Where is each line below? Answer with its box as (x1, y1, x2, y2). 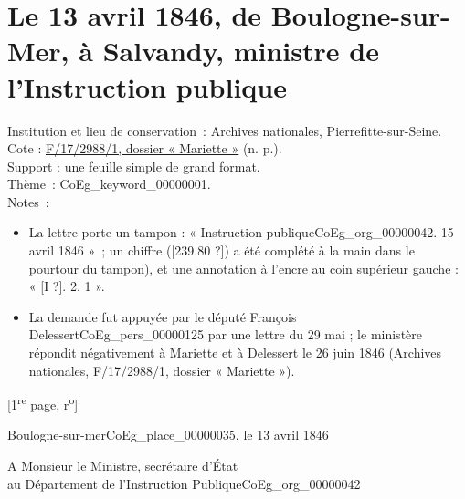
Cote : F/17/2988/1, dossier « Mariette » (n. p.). (7, 139, 282, 158)
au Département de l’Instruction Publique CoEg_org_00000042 (7, 473, 361, 493)
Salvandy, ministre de (102, 32, 379, 69)
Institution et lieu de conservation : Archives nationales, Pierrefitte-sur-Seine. (7, 120, 442, 140)
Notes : (7, 192, 49, 211)
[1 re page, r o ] (7, 392, 79, 413)
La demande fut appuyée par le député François (28, 307, 297, 326)
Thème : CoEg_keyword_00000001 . (7, 174, 211, 193)
